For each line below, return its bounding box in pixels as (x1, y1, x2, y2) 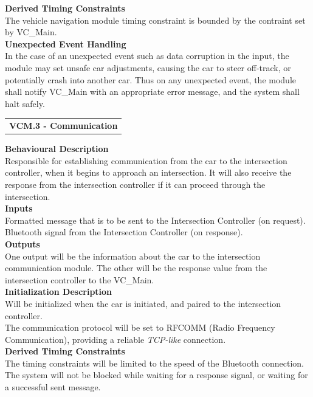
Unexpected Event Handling (5, 37, 126, 50)
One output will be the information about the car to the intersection (5, 249, 261, 262)
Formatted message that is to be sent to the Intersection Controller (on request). (5, 213, 306, 226)
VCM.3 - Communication (9, 119, 118, 132)
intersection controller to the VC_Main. (5, 273, 154, 286)
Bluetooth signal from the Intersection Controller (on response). (5, 226, 243, 238)
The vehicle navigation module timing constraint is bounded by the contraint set (5, 13, 306, 26)
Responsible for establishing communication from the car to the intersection (5, 154, 287, 167)
